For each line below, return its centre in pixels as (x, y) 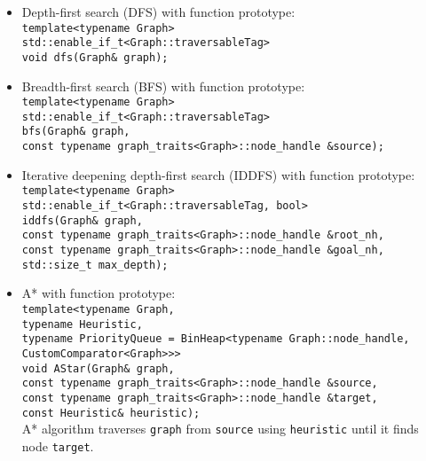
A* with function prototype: (99, 293)
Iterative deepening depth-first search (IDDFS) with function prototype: (218, 174)
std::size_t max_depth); (95, 265)
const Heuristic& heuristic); (111, 413)
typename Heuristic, (82, 324)
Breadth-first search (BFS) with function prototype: (163, 86)
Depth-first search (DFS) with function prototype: (158, 12)
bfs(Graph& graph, (76, 132)
